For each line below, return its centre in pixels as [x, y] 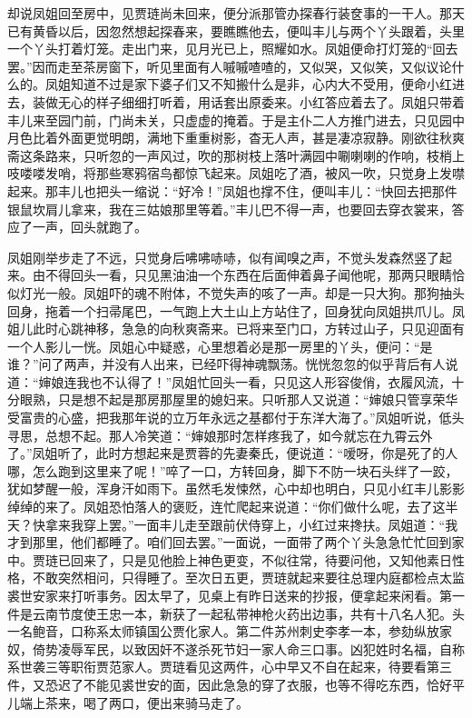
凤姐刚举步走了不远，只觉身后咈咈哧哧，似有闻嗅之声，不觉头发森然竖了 [223, 257]
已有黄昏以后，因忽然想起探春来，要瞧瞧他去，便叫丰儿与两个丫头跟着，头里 [236, 30]
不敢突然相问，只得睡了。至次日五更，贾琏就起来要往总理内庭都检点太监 [248, 578]
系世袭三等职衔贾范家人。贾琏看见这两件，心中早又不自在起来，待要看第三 [230, 667]
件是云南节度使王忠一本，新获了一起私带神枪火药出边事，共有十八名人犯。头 [236, 613]
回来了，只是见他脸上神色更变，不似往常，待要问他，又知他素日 [261, 559]
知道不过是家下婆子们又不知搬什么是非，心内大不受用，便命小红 [261, 84]
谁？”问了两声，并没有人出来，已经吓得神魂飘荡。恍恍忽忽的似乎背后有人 [226, 364]
